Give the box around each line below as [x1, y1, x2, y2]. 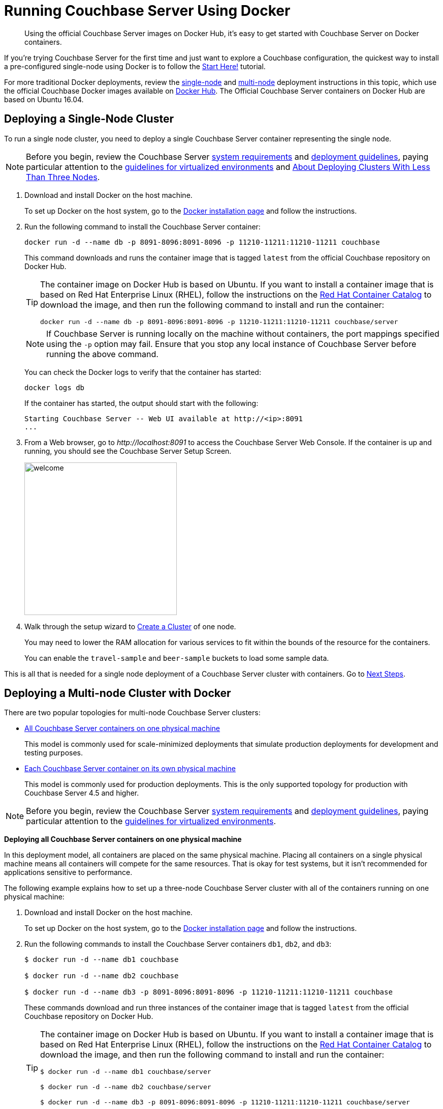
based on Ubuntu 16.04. [4, 95, 84, 104]
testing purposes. [24, 748, 83, 757]
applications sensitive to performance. [4, 868, 133, 877]
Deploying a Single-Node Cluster [4, 112, 174, 126]
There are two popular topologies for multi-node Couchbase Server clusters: [4, 708, 261, 717]
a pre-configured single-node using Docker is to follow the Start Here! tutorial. [4, 62, 266, 71]
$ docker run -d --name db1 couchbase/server [40, 1068, 211, 1076]
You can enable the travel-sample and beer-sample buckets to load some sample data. [24, 653, 329, 662]
